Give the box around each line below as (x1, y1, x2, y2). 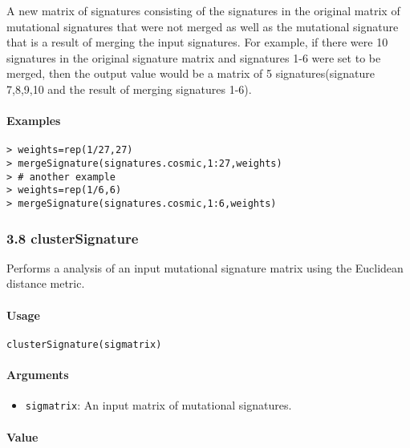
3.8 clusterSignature (6, 228, 139, 248)
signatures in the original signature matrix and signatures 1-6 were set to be (6, 49, 381, 66)
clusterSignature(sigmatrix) (6, 338, 162, 350)
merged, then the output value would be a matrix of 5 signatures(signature (6, 65, 375, 82)
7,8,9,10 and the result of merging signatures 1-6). (6, 80, 252, 97)
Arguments (6, 366, 69, 383)
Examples (6, 112, 61, 129)
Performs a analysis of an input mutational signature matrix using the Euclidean (6, 259, 404, 276)
